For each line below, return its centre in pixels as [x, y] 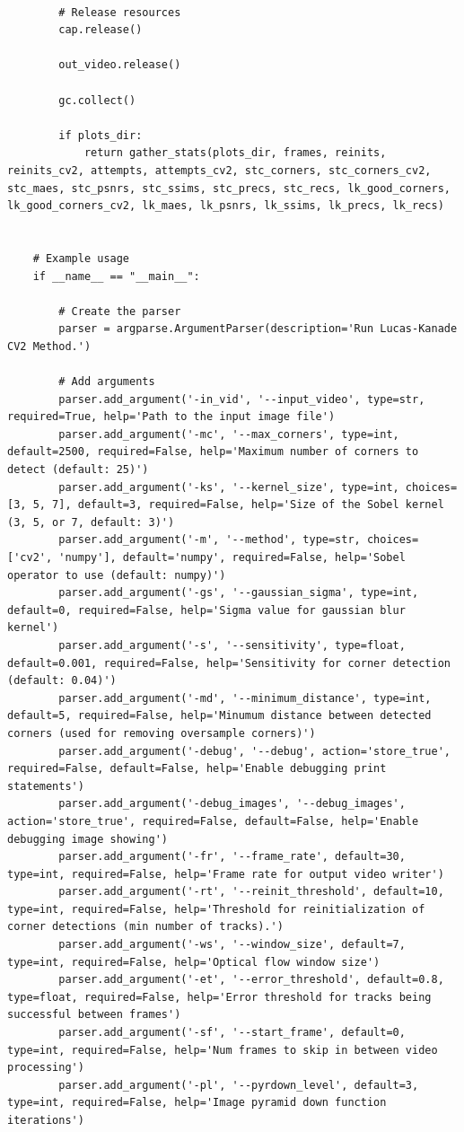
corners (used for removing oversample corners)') [162, 733]
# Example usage [81, 258]
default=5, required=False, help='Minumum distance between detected [219, 716]
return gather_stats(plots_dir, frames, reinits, [235, 153]
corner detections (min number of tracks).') [145, 927]
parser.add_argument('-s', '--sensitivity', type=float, [232, 645]
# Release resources [120, 12]
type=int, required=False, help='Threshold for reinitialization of [216, 909]
